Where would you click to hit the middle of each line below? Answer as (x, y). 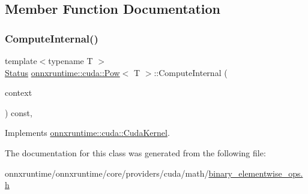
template (21, 60)
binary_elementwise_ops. (256, 173)
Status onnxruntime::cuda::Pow (62, 72)
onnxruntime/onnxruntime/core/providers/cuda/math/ (107, 173)
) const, (19, 112)
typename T (71, 60)
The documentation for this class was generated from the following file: (135, 152)
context (19, 93)
